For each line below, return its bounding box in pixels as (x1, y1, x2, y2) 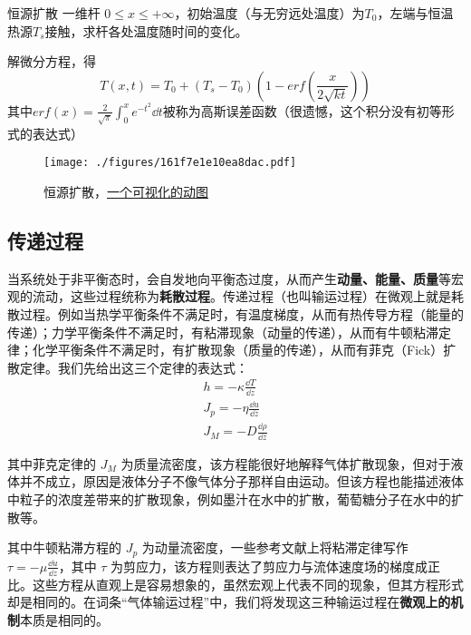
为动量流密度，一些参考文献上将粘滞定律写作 (141, 538, 409, 557)
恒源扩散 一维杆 (7, 4, 101, 22)
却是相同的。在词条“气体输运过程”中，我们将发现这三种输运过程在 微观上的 (7, 592, 451, 611)
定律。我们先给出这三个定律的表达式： (19, 357, 248, 376)
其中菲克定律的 (7, 454, 96, 473)
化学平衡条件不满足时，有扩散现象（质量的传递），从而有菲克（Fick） (32, 340, 444, 359)
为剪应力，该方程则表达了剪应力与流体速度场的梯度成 (111, 556, 428, 575)
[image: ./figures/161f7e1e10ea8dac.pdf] (43, 156, 297, 170)
